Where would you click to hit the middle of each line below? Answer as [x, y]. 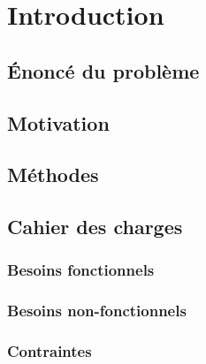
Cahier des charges [95, 227]
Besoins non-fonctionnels [97, 311]
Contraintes [50, 351]
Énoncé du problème [103, 70]
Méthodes [53, 174]
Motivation [58, 122]
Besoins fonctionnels [81, 270]
